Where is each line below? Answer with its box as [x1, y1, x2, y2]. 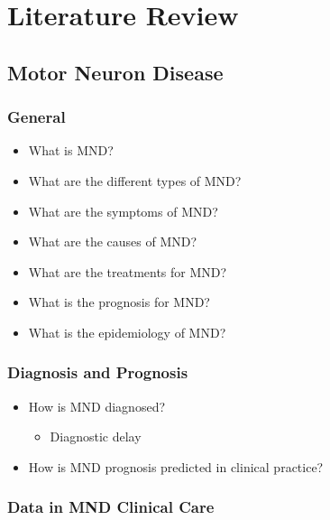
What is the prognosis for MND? [28, 292, 210, 311]
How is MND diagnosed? [28, 396, 166, 415]
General [7, 106, 66, 128]
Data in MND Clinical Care [7, 496, 215, 518]
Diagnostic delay [50, 427, 142, 446]
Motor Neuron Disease [7, 58, 224, 86]
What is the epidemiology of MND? [28, 322, 226, 341]
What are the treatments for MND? [28, 262, 227, 281]
